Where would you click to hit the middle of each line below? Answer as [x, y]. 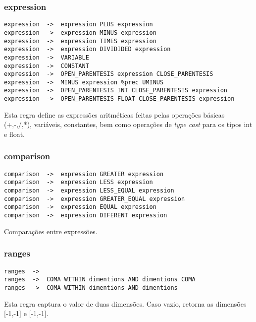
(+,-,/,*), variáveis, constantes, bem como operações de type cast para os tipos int [128, 124]
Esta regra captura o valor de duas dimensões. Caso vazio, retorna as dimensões [125, 303]
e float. [14, 134]
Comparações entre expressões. [51, 231]
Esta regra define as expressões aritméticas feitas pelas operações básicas [114, 114]
